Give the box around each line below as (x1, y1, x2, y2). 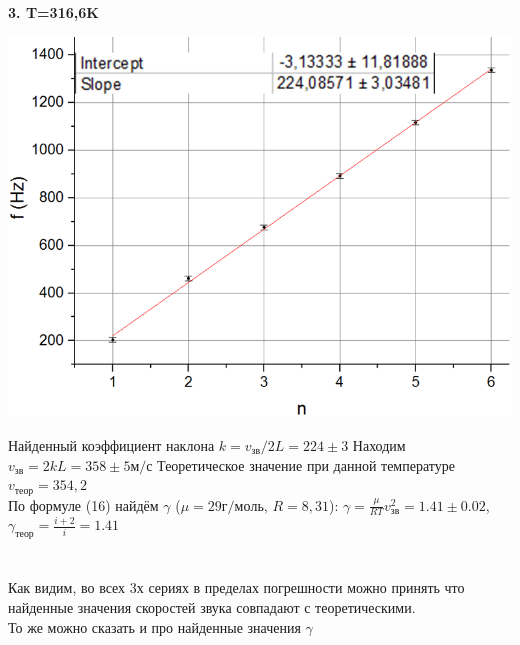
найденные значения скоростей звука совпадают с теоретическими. (8, 597, 416, 617)
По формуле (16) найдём (8, 494, 159, 515)
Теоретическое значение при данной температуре (157, 454, 455, 475)
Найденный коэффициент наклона (8, 434, 215, 455)
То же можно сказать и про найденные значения (8, 616, 301, 637)
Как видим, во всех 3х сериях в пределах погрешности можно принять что (8, 577, 465, 598)
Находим (352, 434, 406, 455)
